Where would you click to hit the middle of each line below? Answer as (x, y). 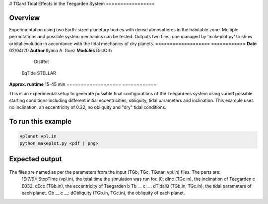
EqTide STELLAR (39, 73)
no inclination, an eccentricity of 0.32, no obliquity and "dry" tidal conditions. (88, 107)
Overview (25, 18)
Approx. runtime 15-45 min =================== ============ (83, 84)
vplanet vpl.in (38, 136)
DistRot (41, 62)
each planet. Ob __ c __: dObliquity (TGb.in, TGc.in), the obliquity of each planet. (103, 193)
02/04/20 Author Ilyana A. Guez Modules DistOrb (61, 51)
